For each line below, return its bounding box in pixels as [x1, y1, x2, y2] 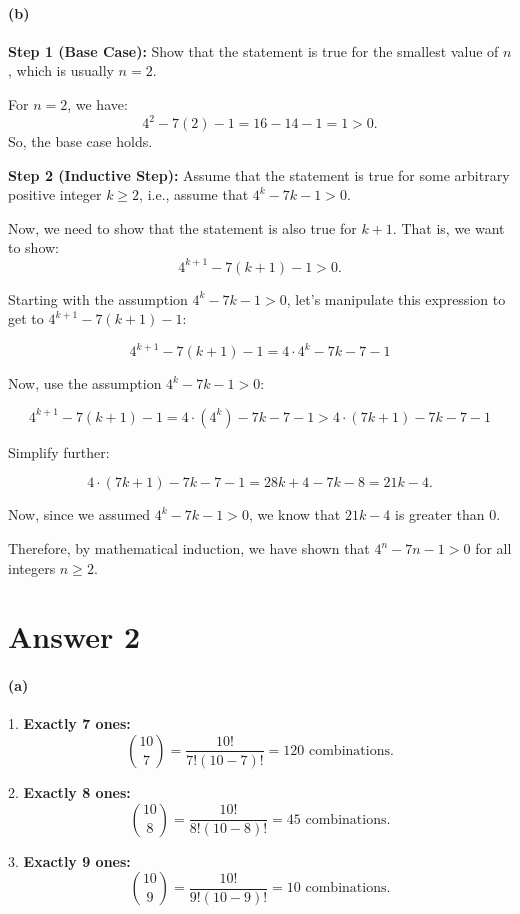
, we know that [248, 504, 341, 525]
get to [8, 308, 44, 329]
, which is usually [8, 60, 114, 81]
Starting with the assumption [8, 288, 188, 309]
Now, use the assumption [8, 373, 162, 394]
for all [475, 538, 512, 559]
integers [8, 557, 56, 578]
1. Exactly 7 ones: [8, 713, 131, 734]
